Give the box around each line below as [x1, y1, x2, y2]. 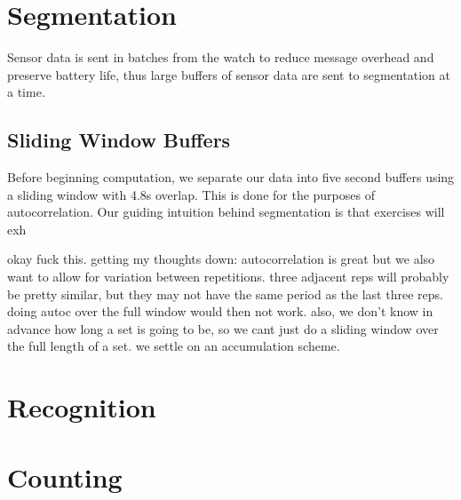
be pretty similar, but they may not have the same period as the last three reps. [7, 284, 443, 303]
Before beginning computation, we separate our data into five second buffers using [7, 168, 455, 187]
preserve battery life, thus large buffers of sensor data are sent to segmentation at [7, 65, 450, 83]
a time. [7, 83, 45, 101]
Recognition [7, 389, 156, 425]
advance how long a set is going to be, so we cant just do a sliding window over [7, 319, 439, 337]
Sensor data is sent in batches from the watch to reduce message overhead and [7, 48, 434, 67]
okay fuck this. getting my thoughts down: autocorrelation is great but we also [7, 250, 435, 268]
